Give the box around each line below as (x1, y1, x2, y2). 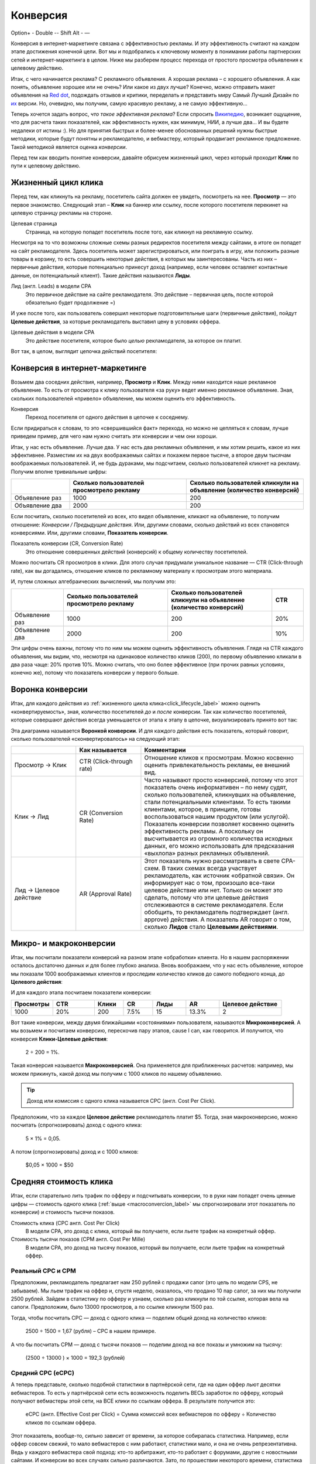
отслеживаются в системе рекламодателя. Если (144, 901, 283, 909)
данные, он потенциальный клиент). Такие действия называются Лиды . (11, 272, 191, 279)
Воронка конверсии (11, 685, 88, 695)
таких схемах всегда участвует (167, 864, 257, 873)
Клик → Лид (14, 813, 49, 821)
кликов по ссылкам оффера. (25, 1419, 97, 1426)
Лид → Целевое (14, 886, 60, 894)
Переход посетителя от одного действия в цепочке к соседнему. (25, 413, 190, 421)
